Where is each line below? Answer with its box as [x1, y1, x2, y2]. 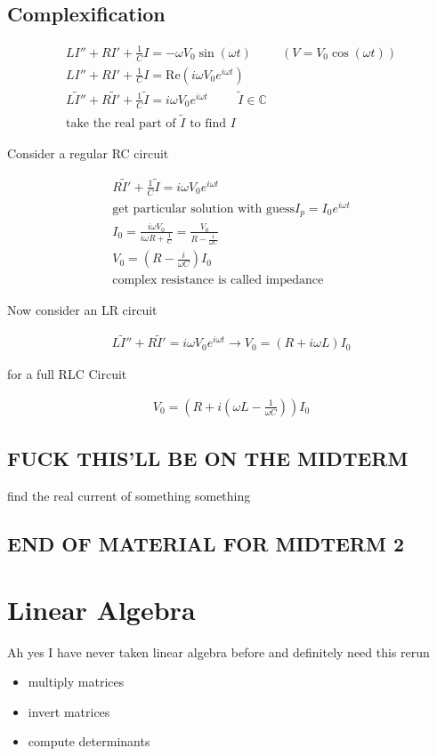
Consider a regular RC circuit [7, 143, 169, 162]
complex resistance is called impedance [112, 273, 324, 286]
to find [190, 117, 226, 130]
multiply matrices [28, 672, 125, 691]
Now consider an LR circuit [7, 300, 158, 318]
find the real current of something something [7, 487, 251, 505]
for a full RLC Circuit [7, 365, 127, 383]
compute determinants [28, 732, 150, 751]
